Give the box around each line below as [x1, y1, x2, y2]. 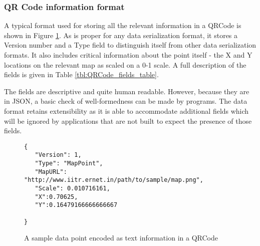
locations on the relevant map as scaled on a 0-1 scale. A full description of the [4, 59, 246, 70]
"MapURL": [35, 168, 67, 175]
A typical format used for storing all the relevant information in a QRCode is [4, 20, 241, 31]
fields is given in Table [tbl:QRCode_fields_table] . [4, 69, 159, 80]
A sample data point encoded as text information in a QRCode [24, 232, 218, 243]
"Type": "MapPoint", [35, 160, 103, 167]
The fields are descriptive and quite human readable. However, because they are [4, 86, 249, 96]
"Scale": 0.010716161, [35, 185, 110, 192]
